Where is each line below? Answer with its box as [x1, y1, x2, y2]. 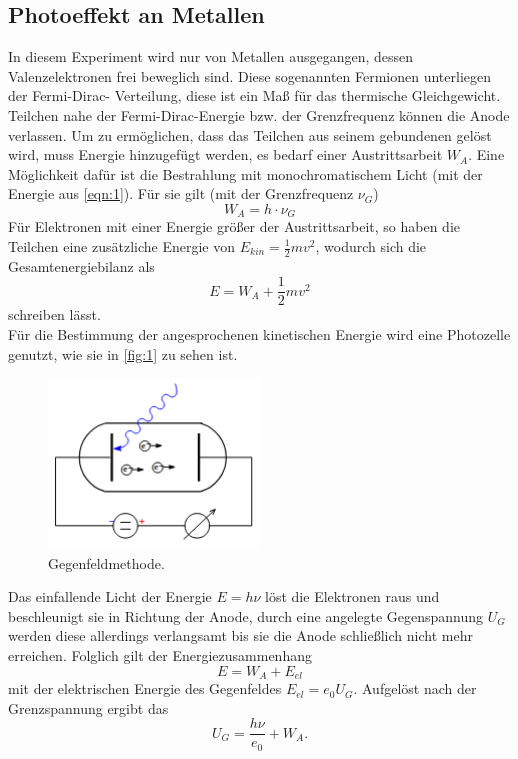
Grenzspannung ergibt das [8, 697, 169, 718]
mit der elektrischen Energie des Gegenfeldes [8, 678, 282, 699]
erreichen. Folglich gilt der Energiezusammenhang [8, 645, 312, 666]
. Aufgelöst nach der [353, 678, 477, 699]
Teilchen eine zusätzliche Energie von [8, 236, 236, 256]
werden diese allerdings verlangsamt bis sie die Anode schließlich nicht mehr [8, 625, 473, 646]
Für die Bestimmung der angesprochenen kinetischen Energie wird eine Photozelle [8, 324, 511, 345]
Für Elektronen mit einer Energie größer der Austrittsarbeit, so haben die [8, 216, 461, 237]
